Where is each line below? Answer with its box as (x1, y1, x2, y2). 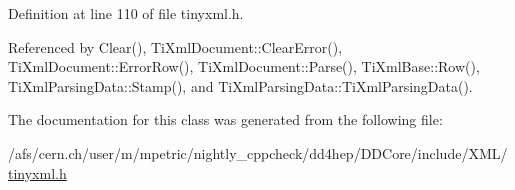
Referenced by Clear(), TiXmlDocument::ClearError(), (8, 36, 343, 57)
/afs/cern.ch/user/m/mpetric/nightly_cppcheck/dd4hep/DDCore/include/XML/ (8, 142, 508, 163)
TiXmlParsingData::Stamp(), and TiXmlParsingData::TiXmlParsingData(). (8, 75, 473, 96)
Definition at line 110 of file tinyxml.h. (8, 3, 244, 23)
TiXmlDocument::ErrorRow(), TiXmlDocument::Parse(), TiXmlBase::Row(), (8, 56, 480, 77)
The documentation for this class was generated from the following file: (8, 109, 443, 130)
